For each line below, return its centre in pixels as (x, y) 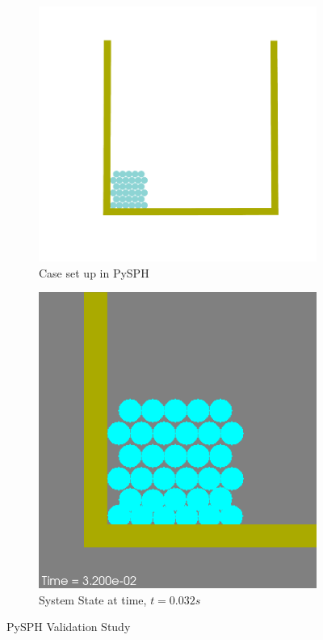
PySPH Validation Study (69, 627)
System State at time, (93, 599)
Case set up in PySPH (94, 272)
